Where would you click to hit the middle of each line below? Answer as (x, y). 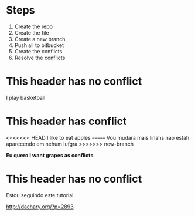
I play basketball (26, 97)
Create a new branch (40, 39)
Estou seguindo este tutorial (40, 195)
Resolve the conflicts (40, 58)
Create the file (32, 32)
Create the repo (33, 26)
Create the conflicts (38, 51)
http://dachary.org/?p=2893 (40, 207)
